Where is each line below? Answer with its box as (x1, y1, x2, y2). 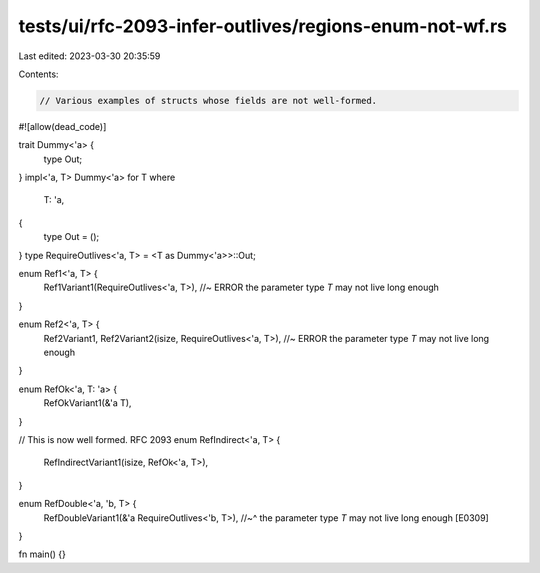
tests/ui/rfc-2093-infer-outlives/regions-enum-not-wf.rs (18, 15, 508, 37)
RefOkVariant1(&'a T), (43, 397, 132, 409)
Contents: (18, 68, 59, 80)
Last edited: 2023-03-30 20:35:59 (18, 50, 161, 62)
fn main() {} (18, 548, 67, 560)
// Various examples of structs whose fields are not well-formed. (39, 95, 378, 106)
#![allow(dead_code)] (18, 120, 107, 132)
